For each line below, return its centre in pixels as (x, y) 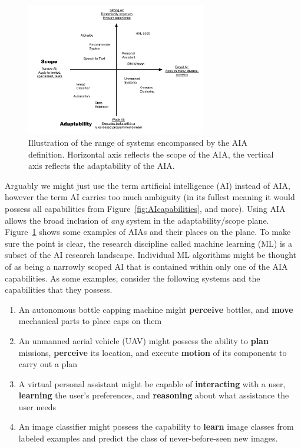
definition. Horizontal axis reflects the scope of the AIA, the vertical (151, 154)
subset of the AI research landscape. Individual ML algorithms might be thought (150, 255)
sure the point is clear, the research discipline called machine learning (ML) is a (149, 243)
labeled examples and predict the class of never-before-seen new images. (148, 438)
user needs (37, 406)
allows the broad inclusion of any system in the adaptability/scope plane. (137, 220)
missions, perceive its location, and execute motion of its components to (153, 352)
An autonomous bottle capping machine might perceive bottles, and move (156, 309)
